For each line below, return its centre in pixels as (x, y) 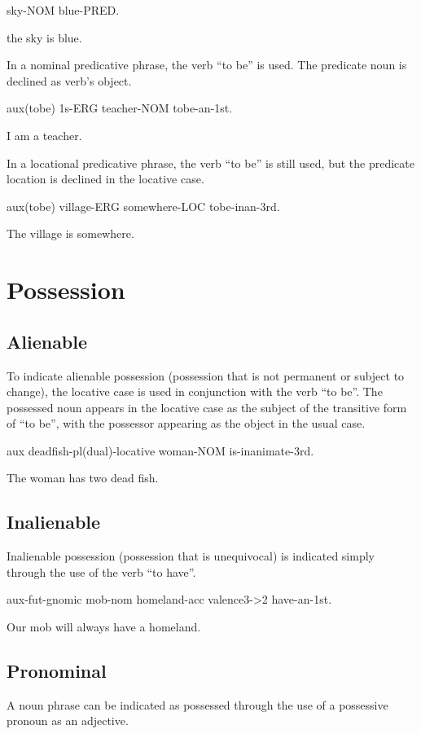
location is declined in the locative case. (105, 179)
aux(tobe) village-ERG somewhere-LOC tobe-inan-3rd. (143, 206)
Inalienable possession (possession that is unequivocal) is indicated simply (191, 556)
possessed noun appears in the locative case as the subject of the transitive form (207, 407)
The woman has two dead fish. (83, 478)
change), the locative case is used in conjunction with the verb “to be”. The (195, 391)
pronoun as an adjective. (68, 721)
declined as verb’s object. (69, 80)
